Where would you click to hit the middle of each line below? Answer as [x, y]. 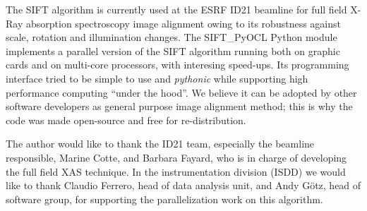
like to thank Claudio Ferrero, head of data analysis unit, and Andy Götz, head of [183, 185]
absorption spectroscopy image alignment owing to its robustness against [183, 23]
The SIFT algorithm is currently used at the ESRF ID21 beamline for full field [176, 9]
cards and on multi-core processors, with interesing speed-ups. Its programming [178, 65]
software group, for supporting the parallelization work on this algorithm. [164, 199]
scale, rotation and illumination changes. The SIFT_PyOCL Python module [172, 37]
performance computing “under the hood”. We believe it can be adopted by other [181, 92]
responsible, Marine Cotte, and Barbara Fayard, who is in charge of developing [176, 157]
